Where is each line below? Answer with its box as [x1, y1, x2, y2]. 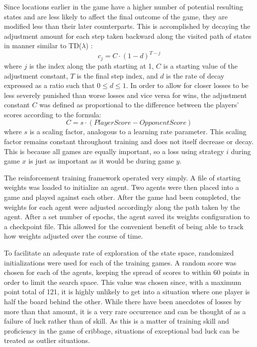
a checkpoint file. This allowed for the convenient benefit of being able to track [4, 221, 244, 231]
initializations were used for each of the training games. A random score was [4, 257, 237, 267]
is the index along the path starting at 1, [29, 60, 154, 71]
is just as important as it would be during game [28, 156, 174, 166]
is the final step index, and [77, 70, 158, 81]
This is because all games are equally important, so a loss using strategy [4, 146, 224, 156]
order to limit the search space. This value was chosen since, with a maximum [4, 276, 242, 287]
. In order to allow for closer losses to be [126, 80, 249, 90]
